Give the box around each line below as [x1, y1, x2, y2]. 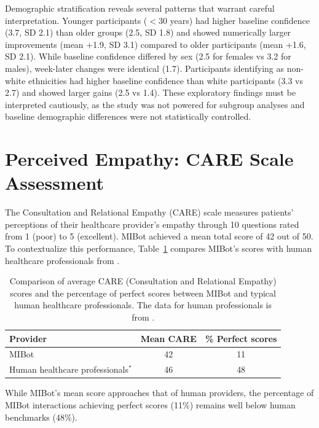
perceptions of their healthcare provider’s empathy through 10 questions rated [5, 217, 299, 230]
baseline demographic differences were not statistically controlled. [5, 110, 251, 123]
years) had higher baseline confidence [170, 14, 310, 26]
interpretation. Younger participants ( [5, 14, 148, 26]
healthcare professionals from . [5, 254, 120, 267]
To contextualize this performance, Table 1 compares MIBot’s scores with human [5, 242, 312, 255]
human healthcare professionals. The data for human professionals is [14, 298, 272, 311]
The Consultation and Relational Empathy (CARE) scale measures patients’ [5, 206, 294, 219]
